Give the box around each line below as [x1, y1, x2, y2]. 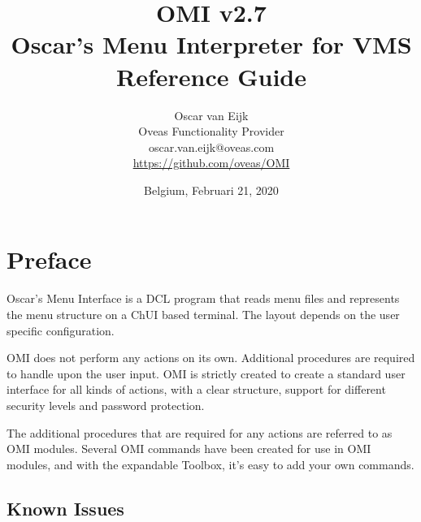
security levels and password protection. [7, 396, 205, 413]
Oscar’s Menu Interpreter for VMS [11, 28, 412, 61]
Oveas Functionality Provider [138, 123, 284, 140]
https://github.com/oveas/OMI [132, 154, 290, 171]
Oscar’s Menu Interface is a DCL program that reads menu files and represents [7, 290, 400, 307]
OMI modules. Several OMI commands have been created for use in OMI [7, 440, 371, 457]
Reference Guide [116, 59, 306, 93]
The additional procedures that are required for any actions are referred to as [7, 424, 393, 441]
